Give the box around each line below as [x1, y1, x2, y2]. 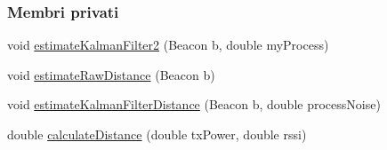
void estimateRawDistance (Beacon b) [7, 65, 215, 83]
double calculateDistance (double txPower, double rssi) [7, 125, 307, 143]
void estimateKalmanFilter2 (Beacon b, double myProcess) [7, 36, 329, 54]
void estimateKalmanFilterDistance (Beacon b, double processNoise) [7, 95, 381, 114]
